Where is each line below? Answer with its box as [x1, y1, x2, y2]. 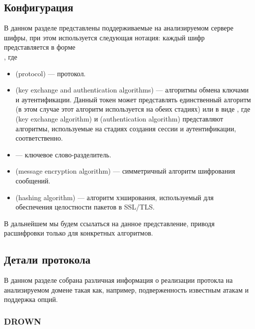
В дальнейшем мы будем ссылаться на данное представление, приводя [4, 218, 215, 228]
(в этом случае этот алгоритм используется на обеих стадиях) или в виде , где [15, 104, 251, 114]
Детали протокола [4, 252, 91, 267]
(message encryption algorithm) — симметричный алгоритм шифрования [15, 166, 235, 176]
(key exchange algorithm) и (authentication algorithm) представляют [15, 113, 224, 123]
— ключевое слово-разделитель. [15, 149, 112, 159]
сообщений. [15, 175, 51, 185]
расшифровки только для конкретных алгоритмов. [4, 228, 153, 238]
